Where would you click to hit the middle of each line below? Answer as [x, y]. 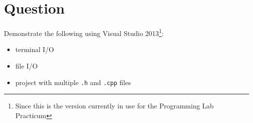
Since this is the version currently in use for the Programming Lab [115, 106]
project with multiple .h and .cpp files [73, 82]
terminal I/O [35, 49]
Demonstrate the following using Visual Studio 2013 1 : [84, 32]
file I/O [27, 65]
